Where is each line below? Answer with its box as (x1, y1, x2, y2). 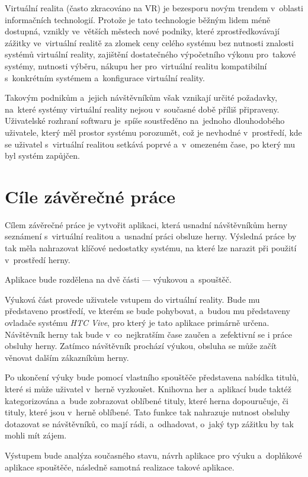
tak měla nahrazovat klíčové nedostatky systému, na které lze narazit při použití (5, 242, 297, 254)
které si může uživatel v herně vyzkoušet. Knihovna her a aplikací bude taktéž (5, 382, 292, 395)
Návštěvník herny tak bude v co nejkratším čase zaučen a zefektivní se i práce (5, 328, 292, 340)
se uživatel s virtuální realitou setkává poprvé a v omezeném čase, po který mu (5, 137, 296, 150)
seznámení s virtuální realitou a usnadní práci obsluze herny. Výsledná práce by (5, 230, 297, 242)
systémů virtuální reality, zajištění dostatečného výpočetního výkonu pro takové (5, 48, 296, 60)
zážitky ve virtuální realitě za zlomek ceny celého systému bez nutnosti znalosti (5, 36, 294, 49)
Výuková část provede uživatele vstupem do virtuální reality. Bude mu (5, 293, 260, 305)
